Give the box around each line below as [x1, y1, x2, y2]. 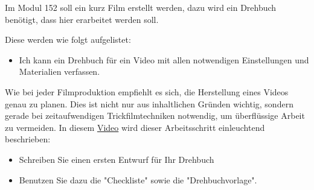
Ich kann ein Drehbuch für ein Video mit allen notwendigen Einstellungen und [19, 53, 309, 66]
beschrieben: [5, 133, 51, 145]
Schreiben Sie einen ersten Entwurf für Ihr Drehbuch [19, 153, 214, 165]
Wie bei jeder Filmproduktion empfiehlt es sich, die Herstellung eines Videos [5, 85, 289, 98]
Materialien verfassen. [19, 65, 100, 78]
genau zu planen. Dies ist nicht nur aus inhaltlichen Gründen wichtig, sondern [5, 97, 293, 110]
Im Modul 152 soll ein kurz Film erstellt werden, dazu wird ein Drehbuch [5, 1, 277, 13]
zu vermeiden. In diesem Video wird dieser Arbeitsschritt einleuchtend [5, 121, 265, 133]
